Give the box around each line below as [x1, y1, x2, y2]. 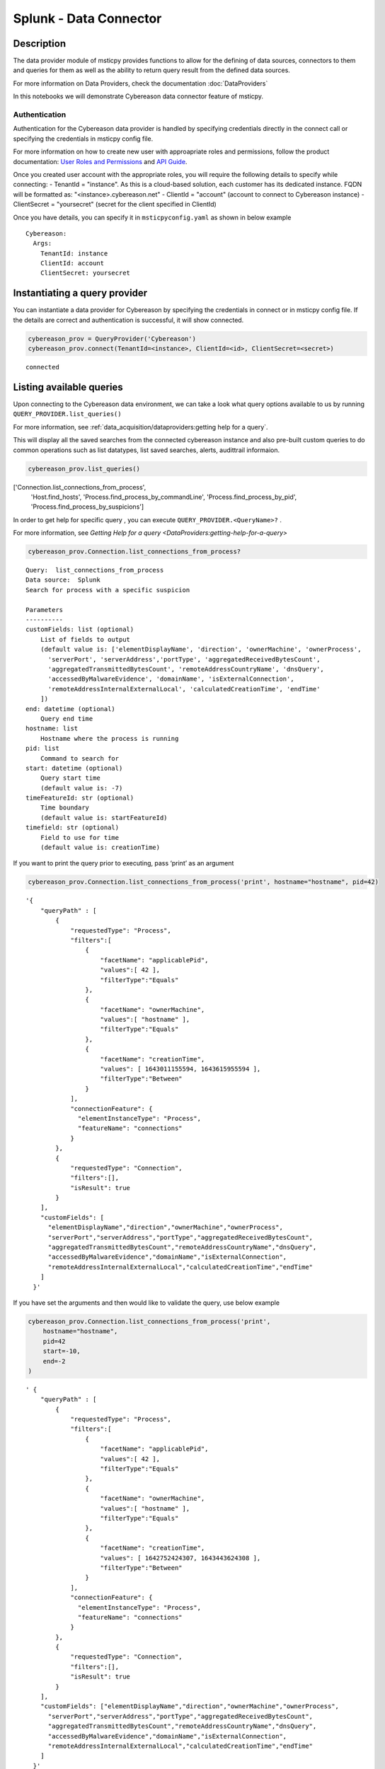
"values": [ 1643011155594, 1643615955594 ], [100, 1065, 261, 1073]
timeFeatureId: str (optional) [25, 794, 134, 802]
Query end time [40, 715, 93, 722]
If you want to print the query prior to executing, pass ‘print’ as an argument [13, 859, 234, 868]
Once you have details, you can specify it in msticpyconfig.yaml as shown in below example [13, 213, 292, 221]
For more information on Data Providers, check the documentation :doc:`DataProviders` [13, 79, 268, 88]
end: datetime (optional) [25, 705, 116, 713]
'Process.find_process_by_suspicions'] [30, 502, 144, 511]
